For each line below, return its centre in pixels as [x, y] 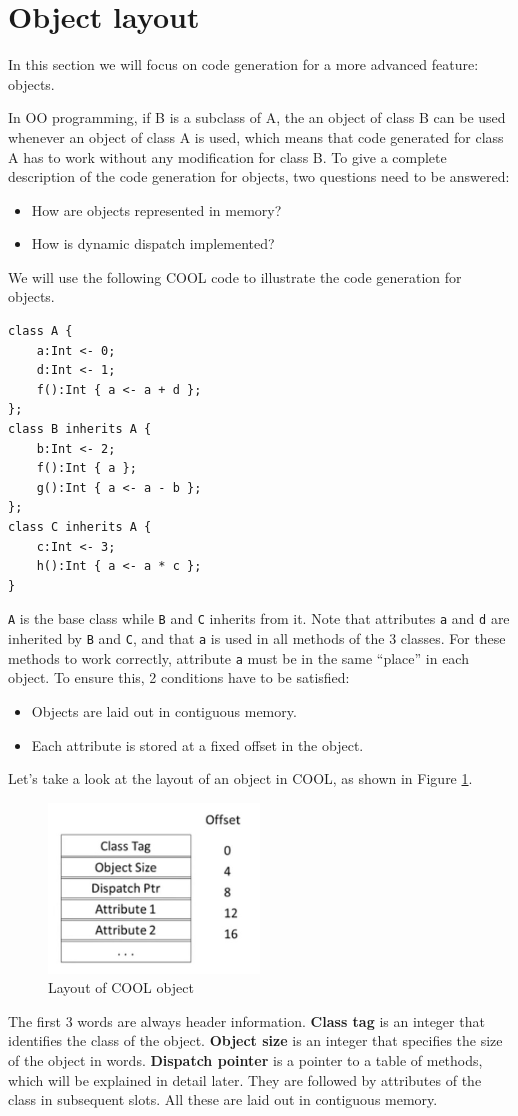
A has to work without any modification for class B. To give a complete [227, 156]
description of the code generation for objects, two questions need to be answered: [259, 176]
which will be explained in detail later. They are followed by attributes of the [245, 1079]
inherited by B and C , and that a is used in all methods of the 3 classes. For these [257, 638]
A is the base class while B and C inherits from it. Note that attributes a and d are [259, 618]
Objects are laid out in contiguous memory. [164, 710]
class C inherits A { [80, 527]
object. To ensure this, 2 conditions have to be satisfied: [179, 677]
